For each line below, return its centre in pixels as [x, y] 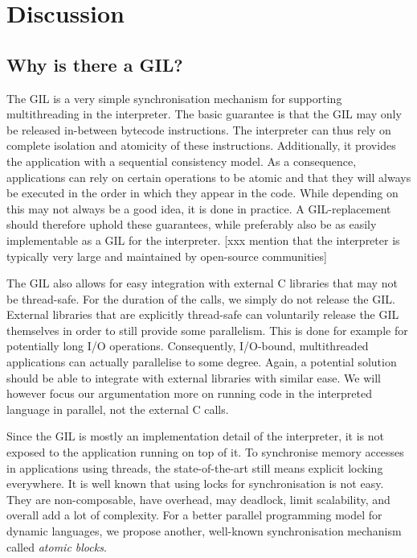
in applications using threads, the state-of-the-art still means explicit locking [195, 467]
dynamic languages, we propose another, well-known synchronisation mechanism [204, 531]
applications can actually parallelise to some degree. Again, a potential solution [202, 362]
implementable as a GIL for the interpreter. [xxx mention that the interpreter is [203, 240]
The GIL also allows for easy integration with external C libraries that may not [202, 283]
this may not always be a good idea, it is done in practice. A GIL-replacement [199, 208]
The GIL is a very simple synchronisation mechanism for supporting [174, 98]
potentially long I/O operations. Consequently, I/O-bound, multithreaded [188, 346]
